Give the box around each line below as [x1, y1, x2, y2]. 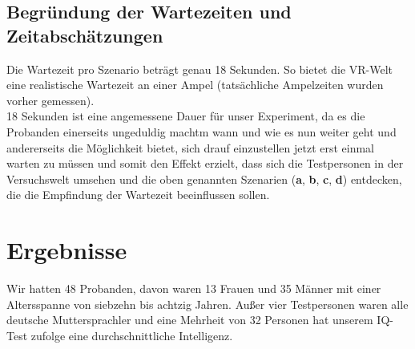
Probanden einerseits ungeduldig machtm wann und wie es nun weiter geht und [6, 123, 397, 140]
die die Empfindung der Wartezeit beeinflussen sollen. [6, 186, 270, 203]
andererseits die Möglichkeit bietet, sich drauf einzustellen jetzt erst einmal [6, 139, 375, 156]
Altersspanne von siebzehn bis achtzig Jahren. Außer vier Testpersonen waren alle [6, 295, 409, 312]
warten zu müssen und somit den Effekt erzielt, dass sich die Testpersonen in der [6, 155, 404, 172]
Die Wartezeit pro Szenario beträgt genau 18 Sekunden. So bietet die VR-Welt [6, 60, 393, 77]
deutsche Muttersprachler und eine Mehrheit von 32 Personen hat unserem [6, 311, 373, 328]
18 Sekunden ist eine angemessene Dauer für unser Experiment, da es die [6, 108, 365, 124]
